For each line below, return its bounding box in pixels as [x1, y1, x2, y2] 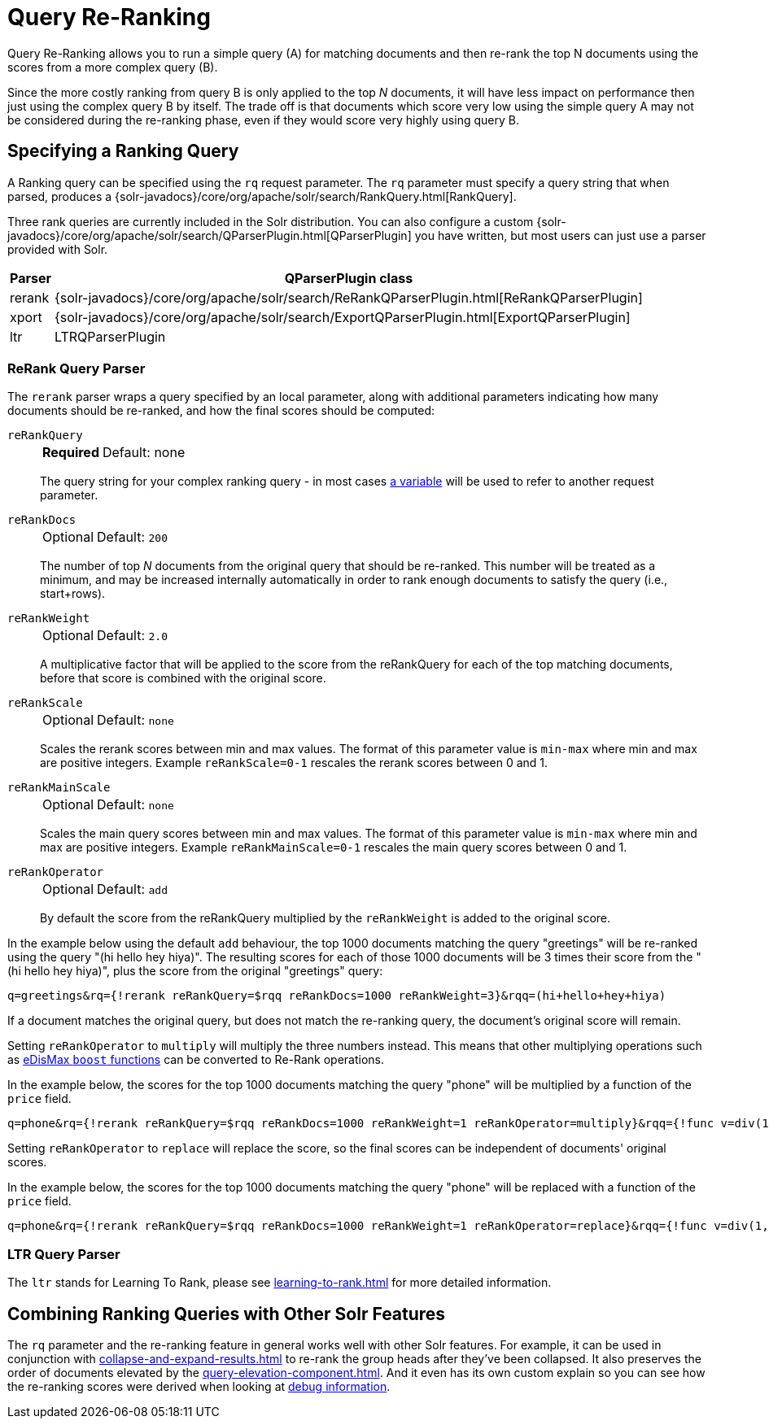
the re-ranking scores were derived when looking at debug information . [7, 1379, 391, 1393]
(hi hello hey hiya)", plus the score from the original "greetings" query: [7, 964, 383, 978]
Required [42, 444, 99, 461]
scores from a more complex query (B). [7, 59, 218, 74]
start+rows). [40, 586, 106, 601]
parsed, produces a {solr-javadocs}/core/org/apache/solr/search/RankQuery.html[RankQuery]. [7, 189, 517, 203]
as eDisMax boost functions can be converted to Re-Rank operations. [7, 1052, 385, 1067]
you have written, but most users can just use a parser [414, 228, 706, 242]
